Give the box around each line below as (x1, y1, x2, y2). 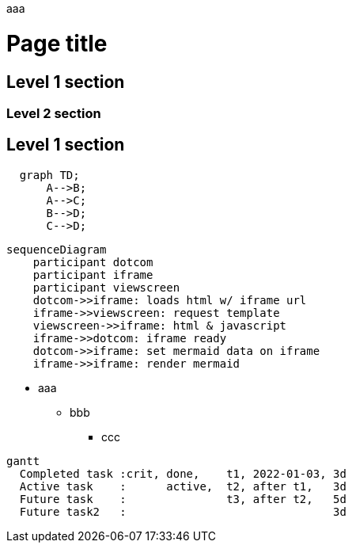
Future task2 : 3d (19, 505, 346, 518)
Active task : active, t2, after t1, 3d (19, 479, 346, 493)
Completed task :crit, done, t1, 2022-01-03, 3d (19, 467, 346, 480)
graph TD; (19, 168, 80, 181)
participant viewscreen (32, 280, 180, 294)
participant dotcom (32, 255, 153, 269)
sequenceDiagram (6, 242, 107, 256)
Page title (6, 29, 108, 57)
